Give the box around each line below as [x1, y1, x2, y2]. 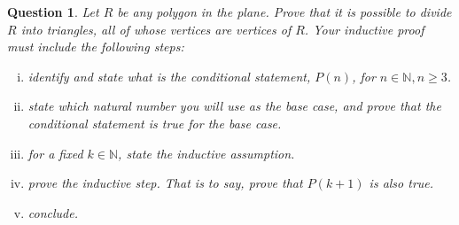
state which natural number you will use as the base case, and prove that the [27, 97, 441, 115]
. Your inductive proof [304, 19, 424, 38]
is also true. [369, 174, 434, 192]
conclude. [27, 203, 78, 221]
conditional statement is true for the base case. [27, 113, 282, 132]
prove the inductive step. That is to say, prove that [27, 174, 303, 192]
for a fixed [27, 144, 83, 162]
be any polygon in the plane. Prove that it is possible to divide [117, 3, 452, 20]
